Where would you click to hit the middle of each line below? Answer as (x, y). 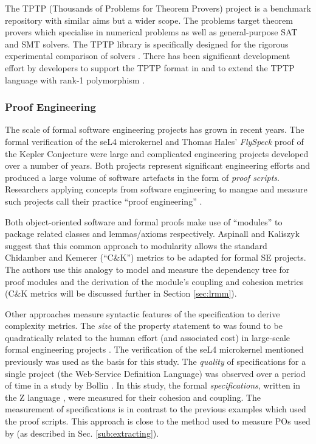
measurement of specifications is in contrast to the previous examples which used (156, 409)
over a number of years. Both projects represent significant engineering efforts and (158, 165)
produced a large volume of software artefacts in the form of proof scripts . (142, 177)
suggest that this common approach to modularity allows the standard (136, 245)
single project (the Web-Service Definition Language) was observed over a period (155, 373)
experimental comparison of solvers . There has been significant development (148, 56)
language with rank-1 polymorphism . (75, 79)
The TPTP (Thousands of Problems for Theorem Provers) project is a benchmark (158, 8)
